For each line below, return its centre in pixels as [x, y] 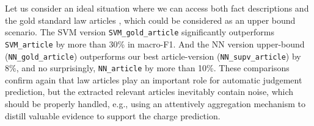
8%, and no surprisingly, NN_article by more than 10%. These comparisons [147, 68]
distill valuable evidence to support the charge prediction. [113, 115]
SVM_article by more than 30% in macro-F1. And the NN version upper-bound [155, 44]
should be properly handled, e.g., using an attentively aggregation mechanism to [155, 103]
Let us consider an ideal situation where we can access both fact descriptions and [157, 8]
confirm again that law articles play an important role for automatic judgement [154, 79]
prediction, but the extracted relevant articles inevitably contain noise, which [149, 92]
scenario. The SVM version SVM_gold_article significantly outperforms [140, 32]
